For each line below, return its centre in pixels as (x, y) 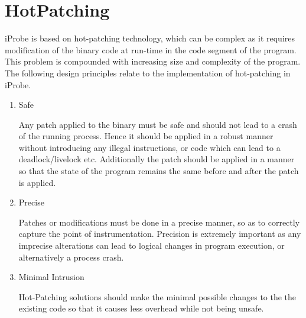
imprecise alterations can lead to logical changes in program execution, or (152, 245)
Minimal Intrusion (51, 277)
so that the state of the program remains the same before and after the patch (159, 171)
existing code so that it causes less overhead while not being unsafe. (141, 308)
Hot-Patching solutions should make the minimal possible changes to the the (157, 296)
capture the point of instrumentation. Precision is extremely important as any (160, 234)
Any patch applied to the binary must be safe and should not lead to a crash (158, 124)
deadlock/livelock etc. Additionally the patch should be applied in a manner (157, 159)
